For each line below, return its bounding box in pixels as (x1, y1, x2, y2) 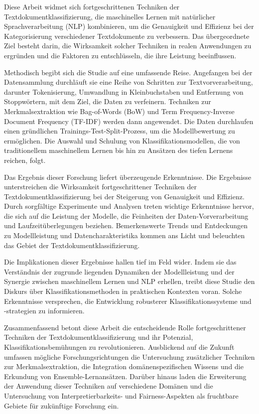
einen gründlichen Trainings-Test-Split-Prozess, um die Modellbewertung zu (4, 126, 235, 136)
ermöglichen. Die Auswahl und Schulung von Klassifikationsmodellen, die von (4, 135, 240, 145)
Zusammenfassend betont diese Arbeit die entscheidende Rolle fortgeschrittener (4, 322, 246, 332)
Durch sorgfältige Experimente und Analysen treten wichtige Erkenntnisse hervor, (4, 201, 254, 211)
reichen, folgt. (4, 154, 46, 165)
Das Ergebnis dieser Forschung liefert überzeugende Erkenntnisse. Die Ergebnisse (4, 171, 252, 182)
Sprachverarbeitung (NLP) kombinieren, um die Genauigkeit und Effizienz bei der (4, 21, 254, 31)
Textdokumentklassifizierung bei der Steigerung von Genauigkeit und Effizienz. (4, 191, 245, 201)
